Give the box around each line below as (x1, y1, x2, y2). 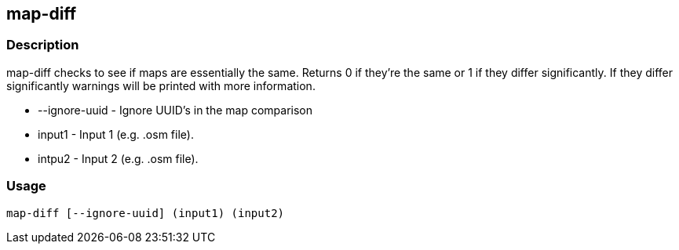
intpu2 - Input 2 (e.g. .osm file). (38, 151, 199, 165)
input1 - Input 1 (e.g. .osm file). (38, 127, 194, 141)
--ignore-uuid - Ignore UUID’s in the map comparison (38, 103, 313, 117)
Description (6, 37, 79, 53)
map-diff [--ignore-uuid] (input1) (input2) (6, 206, 285, 219)
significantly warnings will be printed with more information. (6, 78, 316, 92)
